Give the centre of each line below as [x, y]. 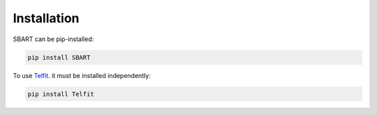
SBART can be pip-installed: [53, 39]
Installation [46, 18]
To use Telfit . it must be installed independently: [82, 75]
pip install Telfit [61, 94]
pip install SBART [59, 57]
